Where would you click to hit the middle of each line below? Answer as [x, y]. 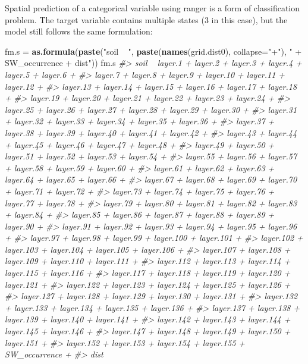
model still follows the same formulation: [79, 31]
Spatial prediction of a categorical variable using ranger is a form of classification [153, 8]
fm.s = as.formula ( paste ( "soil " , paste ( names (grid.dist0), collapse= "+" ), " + [153, 51]
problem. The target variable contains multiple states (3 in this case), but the [146, 19]
